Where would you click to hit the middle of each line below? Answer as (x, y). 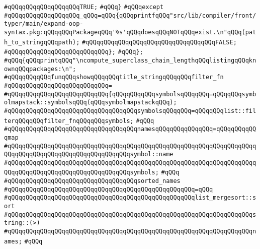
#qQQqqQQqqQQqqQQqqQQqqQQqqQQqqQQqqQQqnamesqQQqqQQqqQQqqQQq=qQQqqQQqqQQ (130, 129)
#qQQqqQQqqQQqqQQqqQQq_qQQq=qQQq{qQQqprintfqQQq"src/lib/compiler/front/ (130, 15)
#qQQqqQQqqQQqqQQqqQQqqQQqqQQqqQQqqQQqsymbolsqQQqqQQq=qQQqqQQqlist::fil (130, 111)
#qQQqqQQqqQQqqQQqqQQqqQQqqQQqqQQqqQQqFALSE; (159, 42)
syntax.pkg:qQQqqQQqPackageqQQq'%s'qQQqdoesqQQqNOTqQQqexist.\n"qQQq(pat (130, 32)
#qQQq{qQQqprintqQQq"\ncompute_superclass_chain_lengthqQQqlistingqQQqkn (130, 60)
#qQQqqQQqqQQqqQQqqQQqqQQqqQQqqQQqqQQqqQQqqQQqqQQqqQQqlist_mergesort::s (130, 198)
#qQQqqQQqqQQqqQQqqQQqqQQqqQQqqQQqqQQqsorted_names (92, 181)
